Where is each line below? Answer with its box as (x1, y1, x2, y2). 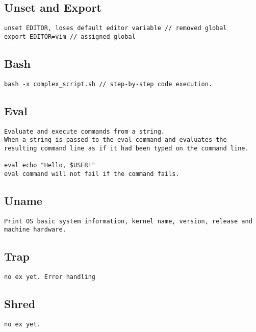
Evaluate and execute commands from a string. (4, 127, 165, 135)
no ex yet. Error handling (4, 273, 95, 281)
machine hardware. (4, 226, 66, 234)
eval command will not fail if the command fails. (4, 170, 180, 177)
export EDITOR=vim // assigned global (4, 33, 136, 40)
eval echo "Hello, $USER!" (4, 162, 95, 169)
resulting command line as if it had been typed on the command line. (4, 144, 249, 152)
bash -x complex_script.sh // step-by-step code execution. (4, 80, 213, 88)
